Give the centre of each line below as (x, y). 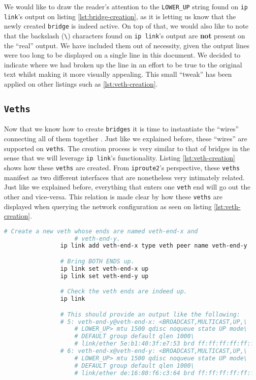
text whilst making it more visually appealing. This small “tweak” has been (118, 74)
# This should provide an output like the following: (150, 314)
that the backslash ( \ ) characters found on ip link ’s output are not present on (125, 35)
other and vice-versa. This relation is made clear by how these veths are (113, 196)
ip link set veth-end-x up (104, 269)
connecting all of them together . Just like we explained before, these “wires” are (126, 139)
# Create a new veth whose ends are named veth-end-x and (101, 231)
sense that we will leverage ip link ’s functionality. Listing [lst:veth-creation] (120, 158)
